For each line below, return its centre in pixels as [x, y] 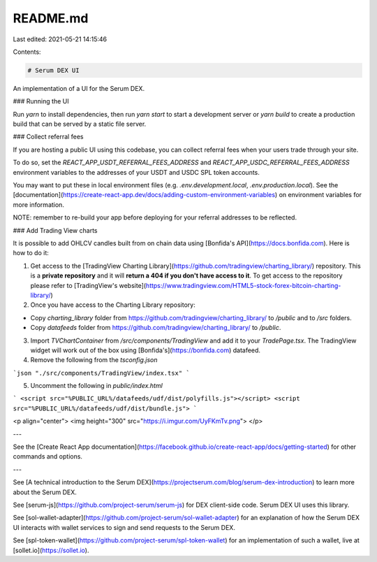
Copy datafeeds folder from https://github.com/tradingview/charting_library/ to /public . [156, 328]
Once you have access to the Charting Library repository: [113, 305]
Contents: [27, 52]
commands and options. [48, 456]
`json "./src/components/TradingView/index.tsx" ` [101, 373]
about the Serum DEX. [45, 492]
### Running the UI [41, 101]
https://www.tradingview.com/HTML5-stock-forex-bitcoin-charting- [243, 285]
